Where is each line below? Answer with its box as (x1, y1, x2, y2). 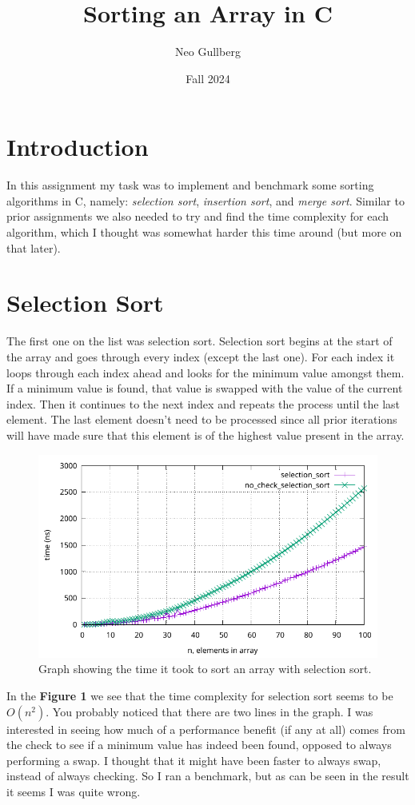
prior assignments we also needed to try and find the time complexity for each (6, 208, 389, 225)
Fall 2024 (186, 70, 230, 86)
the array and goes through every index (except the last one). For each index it (6, 348, 395, 365)
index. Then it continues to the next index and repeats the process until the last (6, 395, 401, 412)
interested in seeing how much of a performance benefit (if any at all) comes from (6, 720, 405, 737)
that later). (6, 239, 61, 256)
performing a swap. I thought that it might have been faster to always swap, (6, 751, 381, 768)
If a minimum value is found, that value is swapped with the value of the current (6, 380, 403, 397)
